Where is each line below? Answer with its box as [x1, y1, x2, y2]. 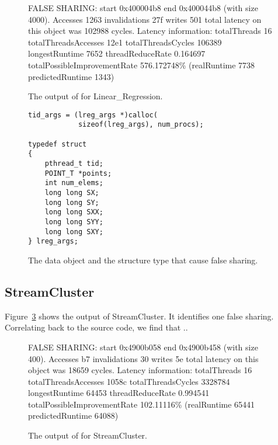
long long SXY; [44, 227, 103, 236]
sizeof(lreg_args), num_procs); [78, 120, 204, 129]
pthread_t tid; [44, 159, 103, 168]
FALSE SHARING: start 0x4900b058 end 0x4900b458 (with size [28, 340, 258, 353]
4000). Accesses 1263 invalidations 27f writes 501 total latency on [28, 13, 262, 25]
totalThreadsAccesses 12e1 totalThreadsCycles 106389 [28, 36, 222, 48]
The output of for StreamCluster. [28, 429, 147, 441]
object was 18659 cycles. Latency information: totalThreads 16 [28, 364, 252, 376]
